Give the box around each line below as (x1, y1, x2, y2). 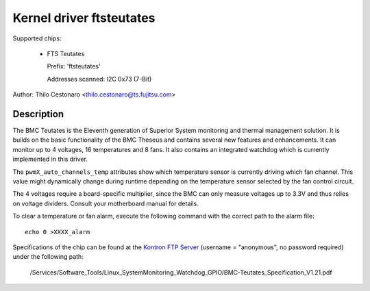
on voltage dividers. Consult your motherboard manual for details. (12, 199, 199, 207)
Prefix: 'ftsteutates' (47, 62, 101, 71)
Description (12, 108, 64, 120)
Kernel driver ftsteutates (12, 10, 156, 25)
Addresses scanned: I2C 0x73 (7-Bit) (47, 75, 152, 83)
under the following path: (12, 253, 84, 261)
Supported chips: (12, 34, 62, 42)
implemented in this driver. (12, 155, 88, 164)
